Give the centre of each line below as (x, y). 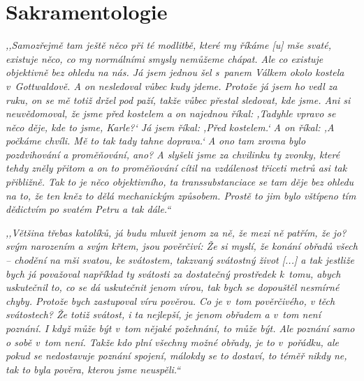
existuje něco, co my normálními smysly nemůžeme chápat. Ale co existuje (165, 58)
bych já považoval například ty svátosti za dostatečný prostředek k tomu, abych (173, 273)
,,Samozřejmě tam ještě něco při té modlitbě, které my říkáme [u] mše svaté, (168, 45)
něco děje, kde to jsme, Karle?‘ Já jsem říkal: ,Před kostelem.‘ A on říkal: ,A (170, 127)
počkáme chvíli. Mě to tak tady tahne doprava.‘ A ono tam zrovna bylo (156, 141)
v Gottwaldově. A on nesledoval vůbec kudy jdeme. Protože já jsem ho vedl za (172, 85)
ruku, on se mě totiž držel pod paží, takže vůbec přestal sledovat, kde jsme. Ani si (178, 99)
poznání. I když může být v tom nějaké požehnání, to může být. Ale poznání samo (180, 328)
